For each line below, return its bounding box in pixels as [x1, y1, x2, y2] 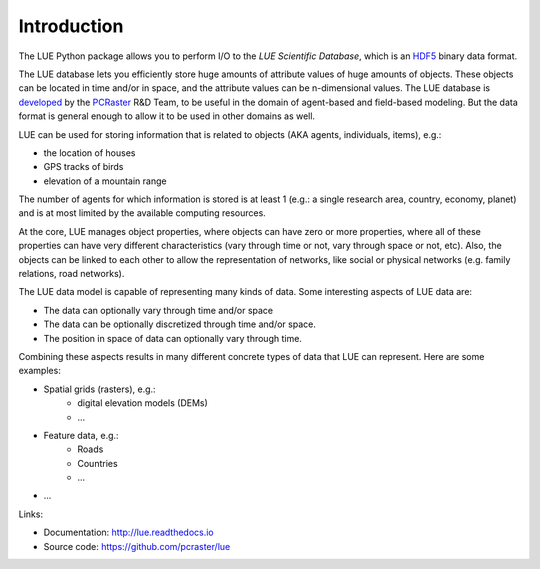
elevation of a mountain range [43, 175, 167, 187]
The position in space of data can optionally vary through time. [43, 332, 302, 344]
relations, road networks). [18, 268, 125, 280]
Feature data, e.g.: [43, 429, 119, 441]
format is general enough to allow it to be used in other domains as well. [18, 110, 315, 122]
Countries [77, 457, 119, 469]
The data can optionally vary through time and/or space [43, 304, 274, 316]
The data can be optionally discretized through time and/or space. [43, 318, 317, 330]
